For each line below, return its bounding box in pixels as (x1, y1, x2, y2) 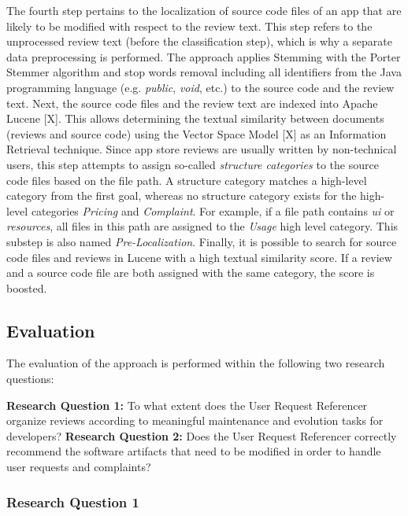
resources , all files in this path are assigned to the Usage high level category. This (6, 218, 399, 234)
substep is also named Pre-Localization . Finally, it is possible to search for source (6, 233, 397, 249)
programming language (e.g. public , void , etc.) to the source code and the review (6, 79, 395, 95)
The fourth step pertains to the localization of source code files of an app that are (6, 2, 402, 18)
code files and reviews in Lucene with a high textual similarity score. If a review (6, 249, 392, 265)
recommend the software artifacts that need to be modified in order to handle (6, 443, 381, 459)
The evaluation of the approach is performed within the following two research (6, 355, 385, 371)
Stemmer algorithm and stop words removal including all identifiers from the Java (6, 64, 402, 80)
